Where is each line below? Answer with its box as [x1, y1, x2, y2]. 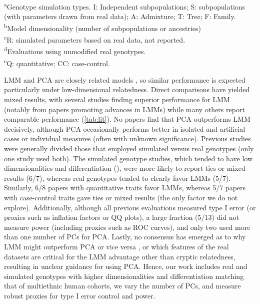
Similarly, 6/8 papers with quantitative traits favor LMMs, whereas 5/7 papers [4, 182, 246, 193]
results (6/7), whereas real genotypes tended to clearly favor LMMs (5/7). [4, 172, 231, 183]
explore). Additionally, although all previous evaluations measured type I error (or [4, 202, 256, 212]
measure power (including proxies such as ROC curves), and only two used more [4, 221, 250, 232]
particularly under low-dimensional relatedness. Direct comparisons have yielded [4, 84, 250, 95]
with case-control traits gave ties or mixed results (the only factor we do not [4, 192, 238, 202]
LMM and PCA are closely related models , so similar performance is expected [4, 74, 245, 85]
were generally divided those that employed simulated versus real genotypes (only [4, 143, 254, 153]
